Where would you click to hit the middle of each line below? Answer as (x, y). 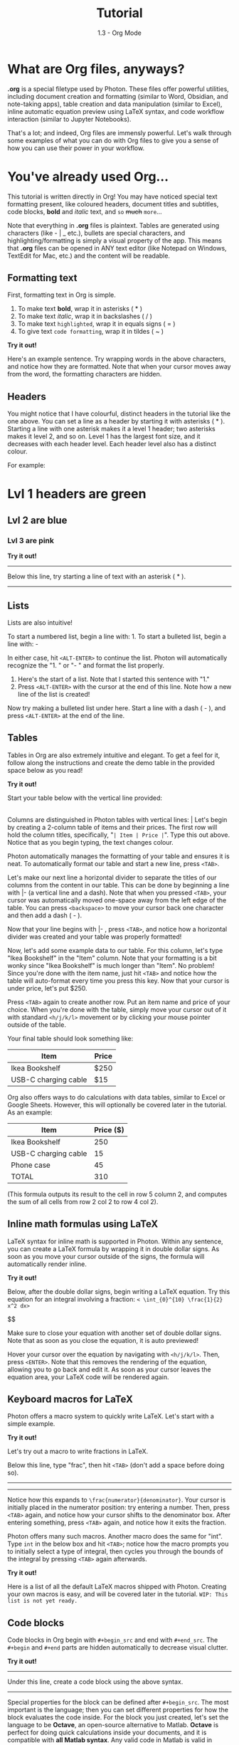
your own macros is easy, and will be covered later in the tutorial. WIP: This (118, 1594)
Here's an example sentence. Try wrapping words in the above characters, (117, 359)
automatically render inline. (47, 1264)
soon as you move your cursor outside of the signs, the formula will (106, 1256)
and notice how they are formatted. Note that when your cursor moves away (119, 367)
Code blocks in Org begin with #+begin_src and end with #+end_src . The (113, 1640)
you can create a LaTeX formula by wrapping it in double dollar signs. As (113, 1249)
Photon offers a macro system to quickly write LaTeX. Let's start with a (111, 1416)
